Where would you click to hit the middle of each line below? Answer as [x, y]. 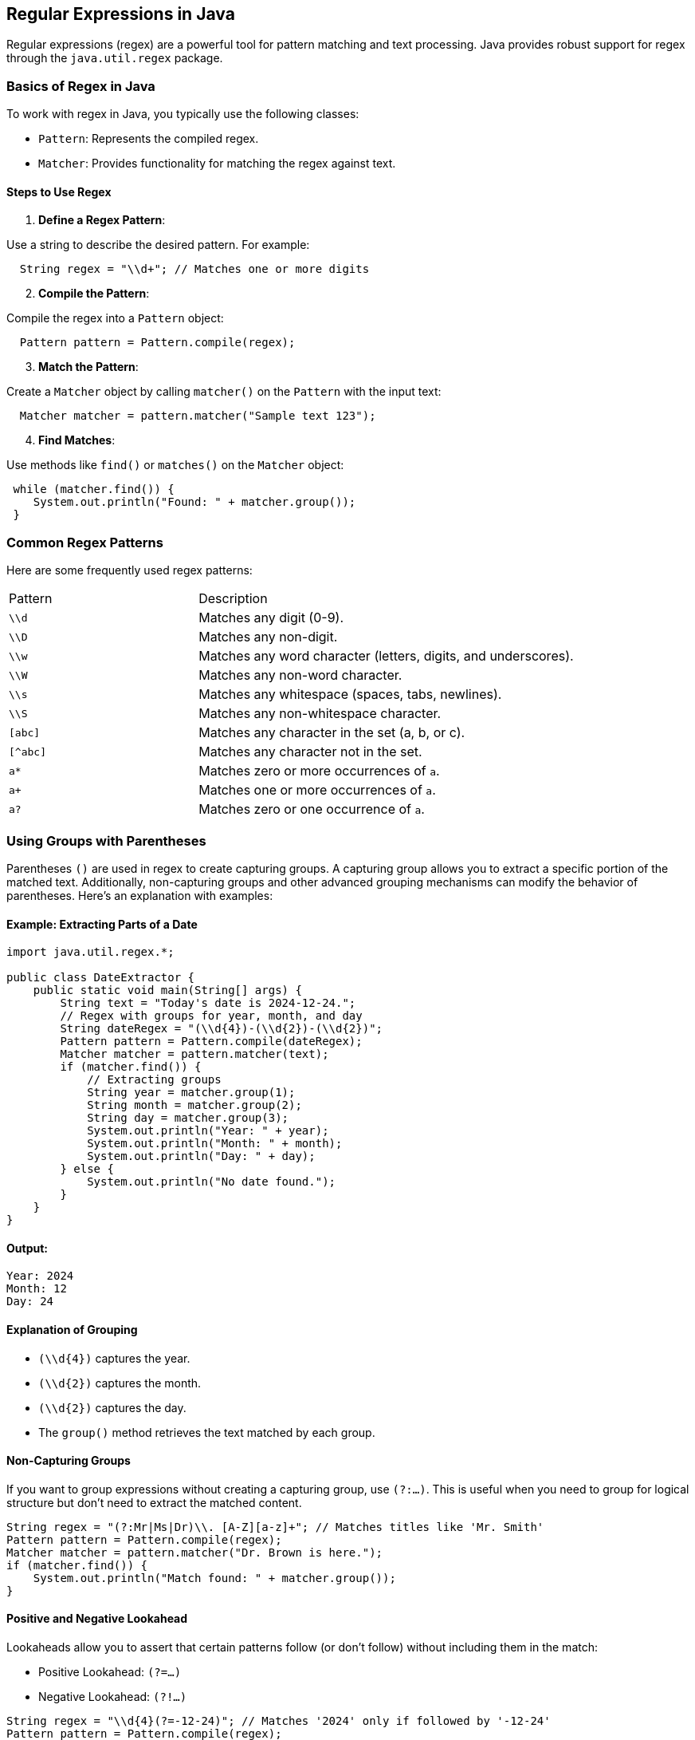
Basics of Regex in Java [81, 86]
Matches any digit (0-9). [271, 618]
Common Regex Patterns [85, 542]
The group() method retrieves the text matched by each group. [207, 1432]
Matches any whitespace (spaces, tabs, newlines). [350, 694]
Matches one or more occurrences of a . [317, 790]
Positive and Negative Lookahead [97, 1619]
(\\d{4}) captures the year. [114, 1358]
